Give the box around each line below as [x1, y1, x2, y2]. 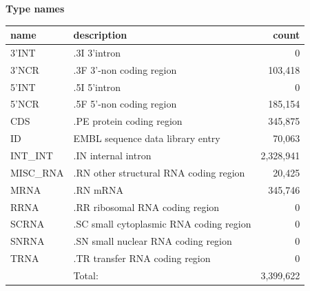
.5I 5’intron [73, 79, 121, 94]
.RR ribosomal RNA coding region [73, 199, 220, 214]
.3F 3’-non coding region [73, 62, 177, 77]
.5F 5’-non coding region [73, 97, 177, 111]
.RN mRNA [73, 182, 123, 197]
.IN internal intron [73, 148, 152, 162]
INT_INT [10, 148, 53, 162]
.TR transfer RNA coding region [73, 251, 211, 265]
